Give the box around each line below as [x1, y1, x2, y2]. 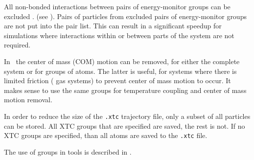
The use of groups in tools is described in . [4, 146, 132, 157]
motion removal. [4, 94, 52, 105]
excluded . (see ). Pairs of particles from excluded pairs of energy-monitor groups [4, 11, 247, 21]
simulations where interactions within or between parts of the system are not [4, 30, 234, 40]
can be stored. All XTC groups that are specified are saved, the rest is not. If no [4, 120, 245, 131]
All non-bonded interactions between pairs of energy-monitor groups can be [4, 1, 231, 11]
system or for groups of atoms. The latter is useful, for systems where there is [4, 66, 237, 76]
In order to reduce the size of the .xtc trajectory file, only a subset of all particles [4, 111, 251, 121]
